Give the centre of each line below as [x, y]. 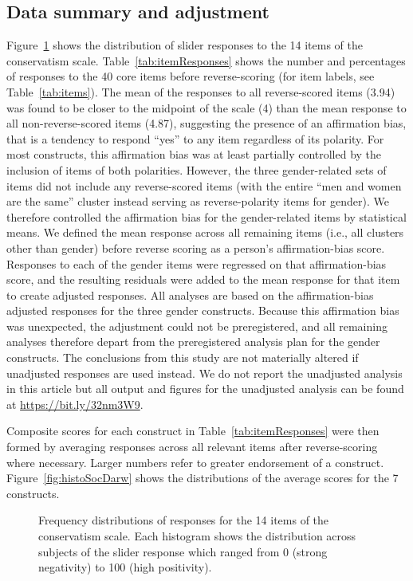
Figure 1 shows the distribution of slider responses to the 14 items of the [185, 45]
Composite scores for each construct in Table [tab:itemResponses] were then [193, 431]
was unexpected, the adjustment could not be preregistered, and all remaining [197, 326]
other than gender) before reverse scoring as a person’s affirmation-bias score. [196, 247]
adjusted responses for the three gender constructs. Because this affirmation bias [203, 310]
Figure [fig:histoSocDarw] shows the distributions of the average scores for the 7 [203, 478]
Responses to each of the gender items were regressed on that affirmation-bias [197, 263]
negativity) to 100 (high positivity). [125, 567]
